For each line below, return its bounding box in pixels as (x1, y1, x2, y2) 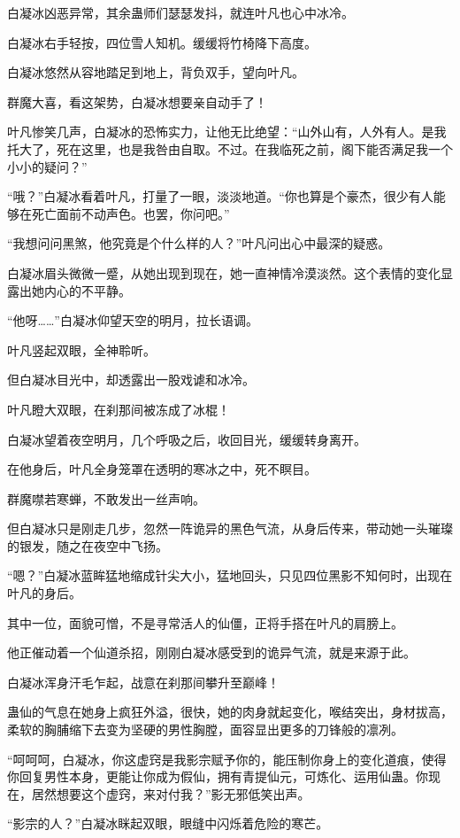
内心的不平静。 (43, 281, 131, 299)
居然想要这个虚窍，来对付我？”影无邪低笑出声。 (31, 784, 310, 803)
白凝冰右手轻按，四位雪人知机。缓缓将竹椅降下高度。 (7, 33, 317, 51)
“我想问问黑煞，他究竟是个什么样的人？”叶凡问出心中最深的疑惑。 (7, 234, 391, 252)
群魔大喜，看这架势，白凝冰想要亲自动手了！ (7, 92, 267, 111)
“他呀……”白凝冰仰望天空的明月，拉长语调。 (7, 311, 258, 330)
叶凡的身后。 (7, 584, 81, 602)
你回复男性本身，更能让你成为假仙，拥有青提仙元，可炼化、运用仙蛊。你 (7, 767, 428, 786)
